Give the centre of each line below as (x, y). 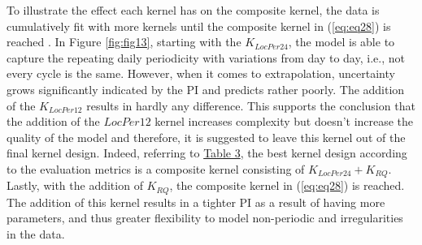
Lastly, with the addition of (75, 185)
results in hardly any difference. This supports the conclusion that (251, 105)
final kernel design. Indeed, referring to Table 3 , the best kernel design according (207, 153)
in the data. (36, 234)
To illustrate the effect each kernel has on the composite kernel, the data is (193, 10)
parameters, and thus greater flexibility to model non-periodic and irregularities (205, 218)
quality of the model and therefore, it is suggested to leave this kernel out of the (206, 137)
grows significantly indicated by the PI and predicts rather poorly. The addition (206, 89)
